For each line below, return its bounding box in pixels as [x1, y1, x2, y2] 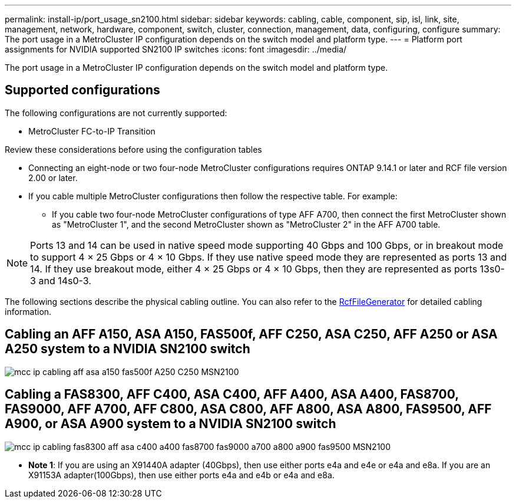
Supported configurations [5, 83, 160, 98]
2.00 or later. [28, 172, 78, 183]
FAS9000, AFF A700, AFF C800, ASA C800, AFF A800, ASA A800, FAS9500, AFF [5, 402, 492, 417]
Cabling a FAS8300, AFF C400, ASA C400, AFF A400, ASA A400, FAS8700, [5, 387, 459, 402]
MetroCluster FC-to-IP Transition [28, 126, 156, 136]
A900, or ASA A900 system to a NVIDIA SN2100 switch [5, 416, 336, 432]
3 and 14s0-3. [30, 274, 91, 287]
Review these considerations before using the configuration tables [5, 144, 262, 154]
